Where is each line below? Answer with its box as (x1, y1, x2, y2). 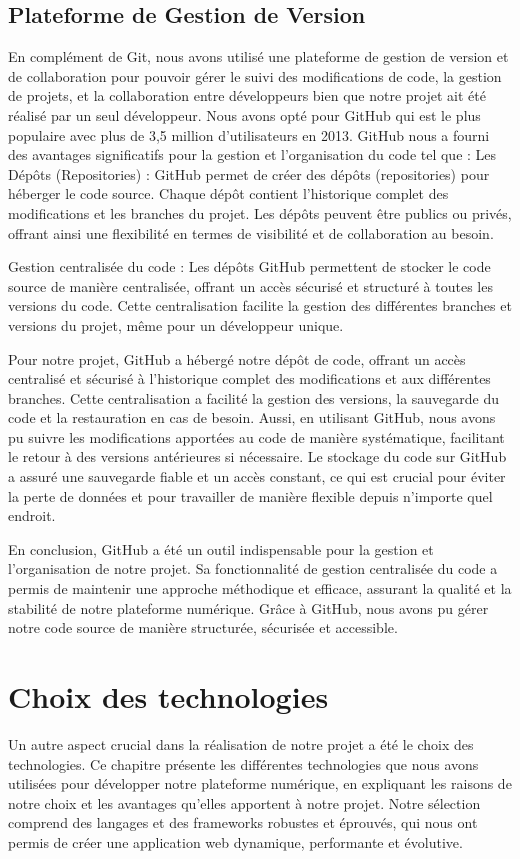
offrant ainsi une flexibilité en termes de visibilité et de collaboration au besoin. (8, 222, 494, 243)
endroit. (8, 505, 56, 526)
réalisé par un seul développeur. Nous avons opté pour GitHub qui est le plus (8, 104, 481, 125)
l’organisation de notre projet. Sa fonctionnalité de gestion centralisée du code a (8, 558, 498, 579)
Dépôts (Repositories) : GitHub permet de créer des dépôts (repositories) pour (8, 163, 490, 184)
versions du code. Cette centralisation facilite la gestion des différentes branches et (8, 295, 512, 316)
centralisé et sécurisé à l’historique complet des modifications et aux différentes (8, 368, 491, 389)
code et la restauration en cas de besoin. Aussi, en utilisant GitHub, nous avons (8, 407, 496, 428)
